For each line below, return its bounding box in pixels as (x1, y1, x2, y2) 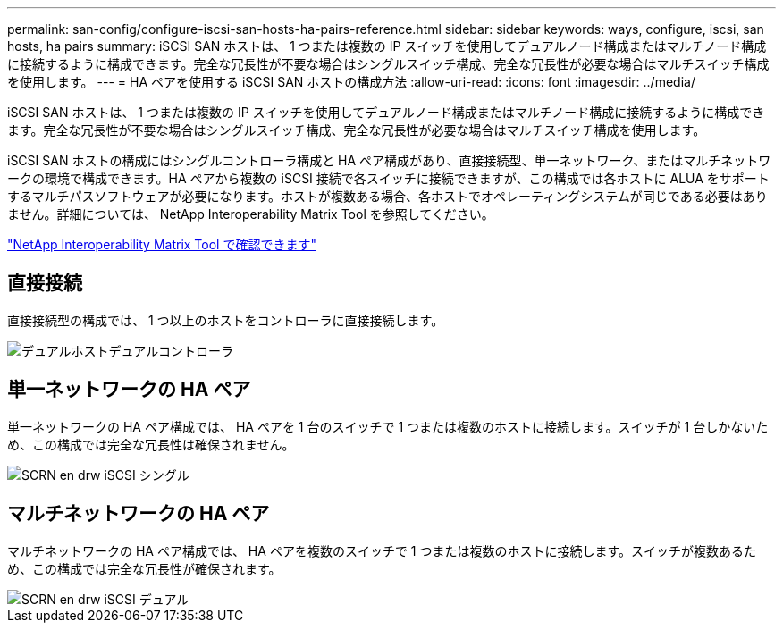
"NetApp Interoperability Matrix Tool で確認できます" (7, 237, 316, 252)
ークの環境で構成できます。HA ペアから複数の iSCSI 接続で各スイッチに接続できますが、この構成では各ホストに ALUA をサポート (7, 171, 770, 186)
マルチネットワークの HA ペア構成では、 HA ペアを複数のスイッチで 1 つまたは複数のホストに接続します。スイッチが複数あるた (7, 542, 757, 559)
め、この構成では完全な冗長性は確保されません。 (7, 436, 295, 452)
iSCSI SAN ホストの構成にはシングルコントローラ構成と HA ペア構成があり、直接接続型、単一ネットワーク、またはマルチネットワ (7, 153, 771, 168)
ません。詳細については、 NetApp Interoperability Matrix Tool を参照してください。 (7, 206, 494, 222)
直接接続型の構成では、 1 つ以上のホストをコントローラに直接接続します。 (7, 312, 444, 328)
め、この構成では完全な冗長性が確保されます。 (7, 560, 282, 576)
